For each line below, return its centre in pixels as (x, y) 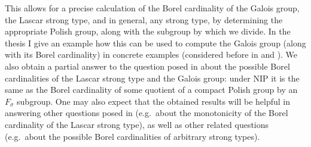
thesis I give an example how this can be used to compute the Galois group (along (155, 43)
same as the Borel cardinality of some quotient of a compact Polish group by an (151, 90)
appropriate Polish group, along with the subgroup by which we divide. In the (148, 31)
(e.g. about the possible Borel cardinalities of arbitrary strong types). (132, 136)
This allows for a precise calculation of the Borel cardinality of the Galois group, (152, 8)
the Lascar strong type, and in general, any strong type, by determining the (144, 19)
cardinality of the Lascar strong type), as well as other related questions (137, 124)
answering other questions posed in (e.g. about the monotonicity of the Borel (147, 113)
